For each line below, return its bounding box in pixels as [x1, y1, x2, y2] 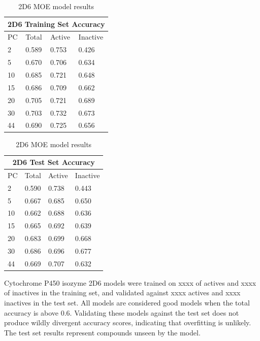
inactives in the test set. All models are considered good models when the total [4, 297, 250, 308]
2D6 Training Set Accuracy [8, 18, 105, 29]
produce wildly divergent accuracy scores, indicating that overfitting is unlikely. [4, 317, 251, 328]
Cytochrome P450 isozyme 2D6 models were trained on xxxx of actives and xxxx [4, 277, 256, 288]
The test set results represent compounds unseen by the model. [4, 327, 201, 337]
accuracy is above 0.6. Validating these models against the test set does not [4, 307, 239, 318]
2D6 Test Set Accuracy [12, 157, 95, 167]
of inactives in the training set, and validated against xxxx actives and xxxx [4, 287, 241, 298]
